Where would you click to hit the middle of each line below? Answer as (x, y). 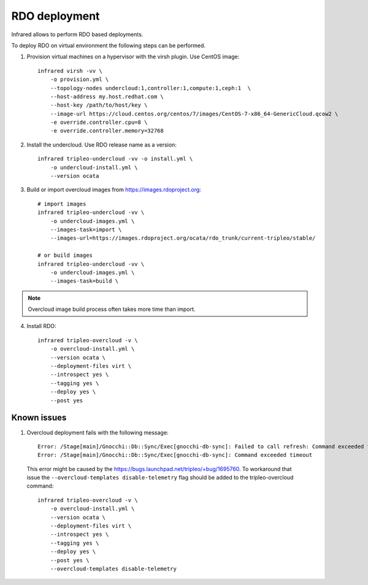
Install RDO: (41, 326)
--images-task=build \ (84, 281)
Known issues (39, 418)
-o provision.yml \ (79, 79)
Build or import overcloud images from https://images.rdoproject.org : (114, 189)
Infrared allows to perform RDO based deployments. (77, 34)
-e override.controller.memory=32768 (107, 131)
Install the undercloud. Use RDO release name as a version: (102, 145)
